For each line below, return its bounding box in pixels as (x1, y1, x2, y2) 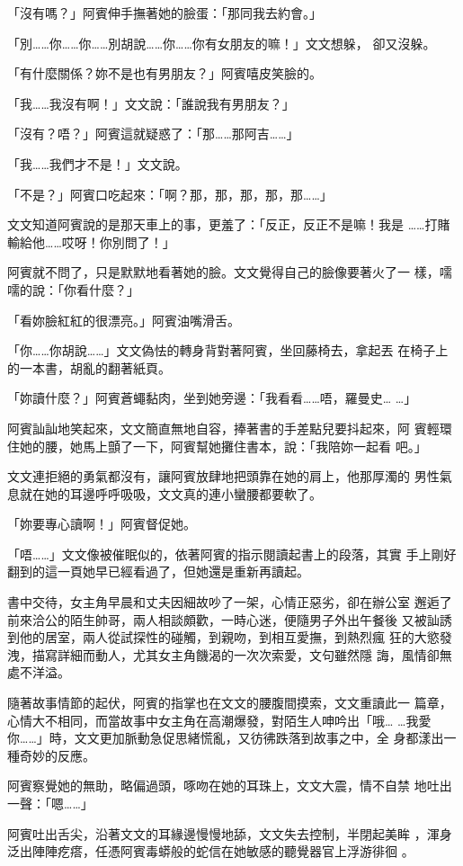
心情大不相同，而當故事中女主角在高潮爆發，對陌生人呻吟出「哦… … (7, 710, 406, 729)
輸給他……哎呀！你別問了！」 (7, 232, 175, 251)
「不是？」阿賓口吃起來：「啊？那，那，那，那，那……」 (7, 184, 333, 203)
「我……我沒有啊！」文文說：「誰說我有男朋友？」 (7, 94, 295, 112)
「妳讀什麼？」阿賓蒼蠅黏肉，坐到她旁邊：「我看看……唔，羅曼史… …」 (7, 388, 417, 407)
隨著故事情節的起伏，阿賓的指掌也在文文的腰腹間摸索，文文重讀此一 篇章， (7, 693, 452, 712)
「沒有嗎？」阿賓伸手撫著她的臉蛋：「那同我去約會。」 (7, 4, 322, 22)
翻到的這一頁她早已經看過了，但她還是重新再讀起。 (7, 562, 309, 581)
